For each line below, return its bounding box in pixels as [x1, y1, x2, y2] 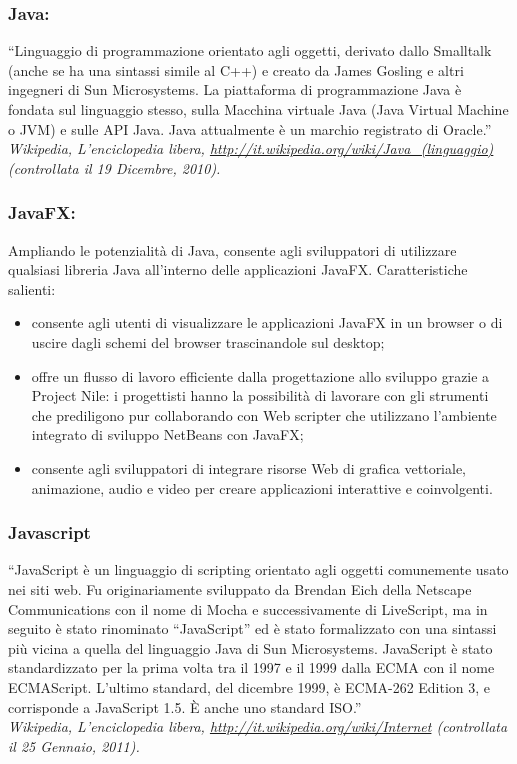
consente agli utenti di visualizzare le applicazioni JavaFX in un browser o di [31, 312, 503, 333]
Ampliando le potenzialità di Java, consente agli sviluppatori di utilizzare [8, 239, 457, 260]
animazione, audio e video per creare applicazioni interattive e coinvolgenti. [31, 477, 493, 498]
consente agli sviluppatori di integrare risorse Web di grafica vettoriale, [31, 457, 467, 478]
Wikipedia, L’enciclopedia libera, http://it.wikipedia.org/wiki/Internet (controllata [8, 716, 508, 737]
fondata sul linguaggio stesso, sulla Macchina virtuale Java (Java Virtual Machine [8, 99, 509, 119]
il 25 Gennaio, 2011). [8, 735, 140, 756]
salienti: [8, 278, 56, 299]
